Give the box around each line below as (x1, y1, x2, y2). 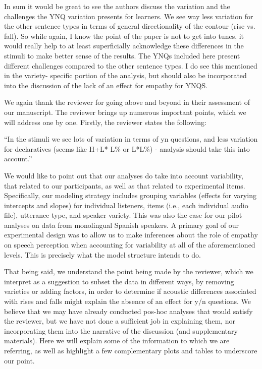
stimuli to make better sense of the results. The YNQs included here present (4, 50, 240, 60)
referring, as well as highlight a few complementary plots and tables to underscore (4, 345, 257, 355)
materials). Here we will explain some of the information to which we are (4, 335, 230, 346)
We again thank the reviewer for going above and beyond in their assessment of (4, 97, 250, 107)
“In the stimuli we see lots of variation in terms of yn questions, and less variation (4, 134, 258, 144)
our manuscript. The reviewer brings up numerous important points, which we (4, 106, 246, 117)
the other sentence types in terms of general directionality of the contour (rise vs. (4, 21, 255, 31)
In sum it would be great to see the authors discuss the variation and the (4, 1, 230, 11)
